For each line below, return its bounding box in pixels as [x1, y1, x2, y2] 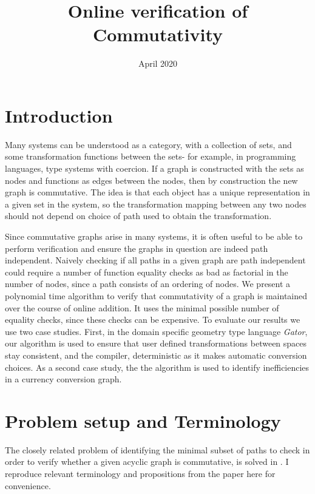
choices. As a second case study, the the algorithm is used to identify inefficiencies [5, 360, 310, 373]
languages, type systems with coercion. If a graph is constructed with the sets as [5, 162, 304, 175]
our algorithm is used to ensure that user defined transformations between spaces [5, 337, 307, 350]
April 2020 [138, 57, 178, 70]
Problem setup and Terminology [5, 408, 281, 433]
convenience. [5, 479, 51, 492]
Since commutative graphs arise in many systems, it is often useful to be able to [5, 230, 303, 242]
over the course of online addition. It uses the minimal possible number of [5, 301, 279, 314]
